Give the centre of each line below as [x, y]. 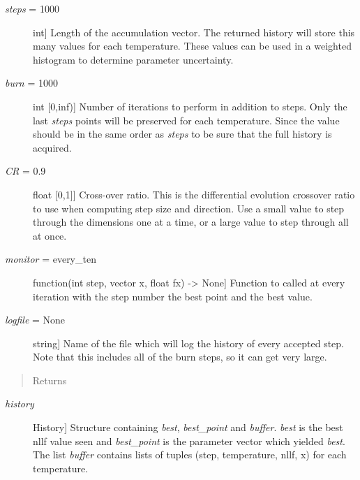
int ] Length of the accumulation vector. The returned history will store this [194, 32]
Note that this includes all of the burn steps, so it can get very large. [180, 357]
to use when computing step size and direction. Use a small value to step [189, 208]
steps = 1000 [32, 8]
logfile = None [35, 320]
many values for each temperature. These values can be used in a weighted [192, 46]
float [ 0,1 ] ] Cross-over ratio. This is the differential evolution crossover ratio [194, 194]
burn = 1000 [31, 83]
